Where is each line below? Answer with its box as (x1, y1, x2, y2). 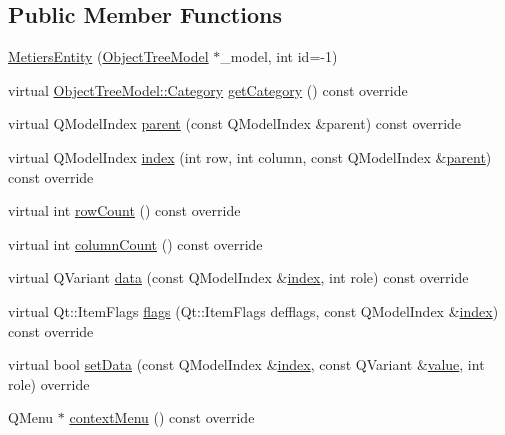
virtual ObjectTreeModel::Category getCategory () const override (8, 79, 408, 100)
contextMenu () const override (69, 407, 255, 428)
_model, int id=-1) (220, 46, 338, 67)
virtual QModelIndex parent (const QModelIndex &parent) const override (8, 113, 462, 134)
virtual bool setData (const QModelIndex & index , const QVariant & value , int (8, 354, 485, 375)
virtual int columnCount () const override (8, 233, 263, 254)
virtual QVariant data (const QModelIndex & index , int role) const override (8, 267, 469, 288)
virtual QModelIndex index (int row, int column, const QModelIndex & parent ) (8, 146, 492, 167)
